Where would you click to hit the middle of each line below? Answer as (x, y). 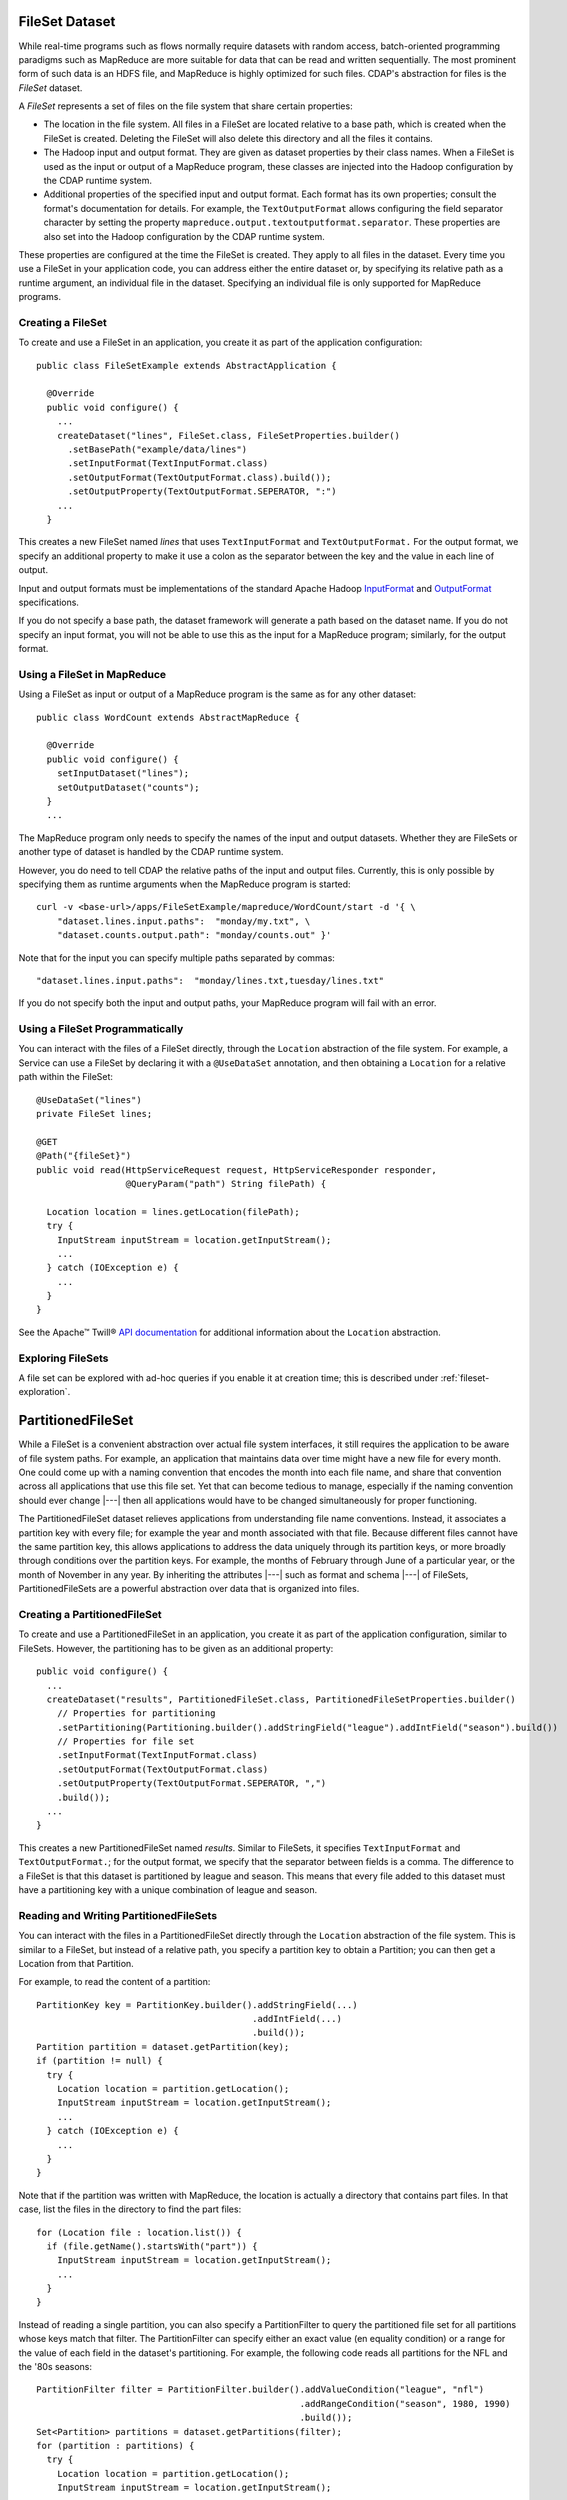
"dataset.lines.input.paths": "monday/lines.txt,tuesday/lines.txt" (210, 980)
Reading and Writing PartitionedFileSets (118, 1915)
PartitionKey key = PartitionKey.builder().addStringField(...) (197, 2004)
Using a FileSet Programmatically (101, 1029)
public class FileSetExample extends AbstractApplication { (186, 365)
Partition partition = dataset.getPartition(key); (163, 2046)
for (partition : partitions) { (115, 2445)
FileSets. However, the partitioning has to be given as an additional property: (176, 1648)
